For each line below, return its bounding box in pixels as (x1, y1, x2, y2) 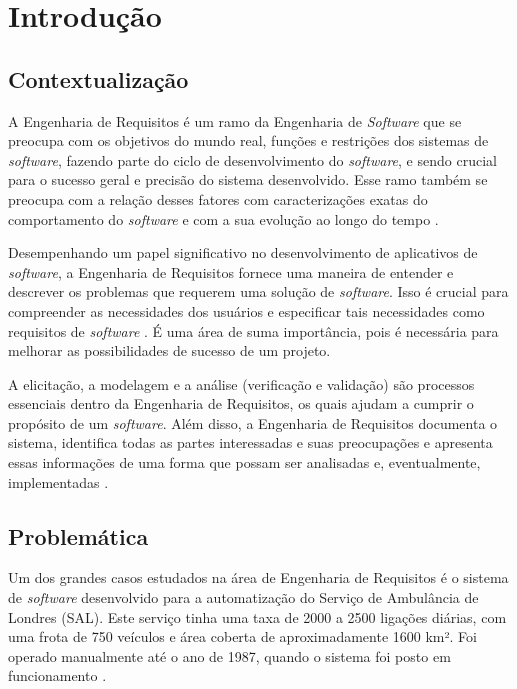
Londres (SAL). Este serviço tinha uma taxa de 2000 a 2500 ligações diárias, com (8, 606, 507, 627)
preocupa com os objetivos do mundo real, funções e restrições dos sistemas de (8, 130, 489, 151)
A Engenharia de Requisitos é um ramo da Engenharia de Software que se (8, 110, 462, 131)
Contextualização (8, 63, 189, 94)
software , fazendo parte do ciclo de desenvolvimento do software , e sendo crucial (8, 149, 497, 170)
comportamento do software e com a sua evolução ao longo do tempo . (8, 208, 439, 229)
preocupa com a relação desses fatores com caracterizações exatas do (8, 188, 428, 209)
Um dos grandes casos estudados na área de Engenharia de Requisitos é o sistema (8, 567, 509, 588)
